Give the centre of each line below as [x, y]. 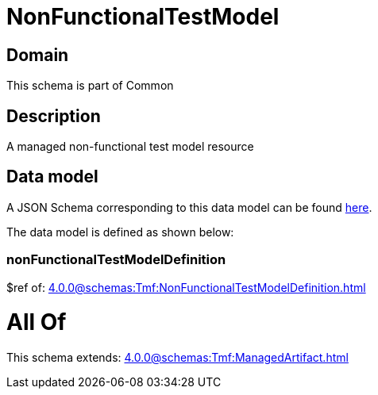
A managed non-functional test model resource [130, 147]
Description [54, 116]
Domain [38, 55]
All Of [37, 322]
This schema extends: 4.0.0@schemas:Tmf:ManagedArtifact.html [177, 358]
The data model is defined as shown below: [120, 232]
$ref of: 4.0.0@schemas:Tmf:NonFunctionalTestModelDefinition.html [186, 287]
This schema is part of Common [90, 86]
